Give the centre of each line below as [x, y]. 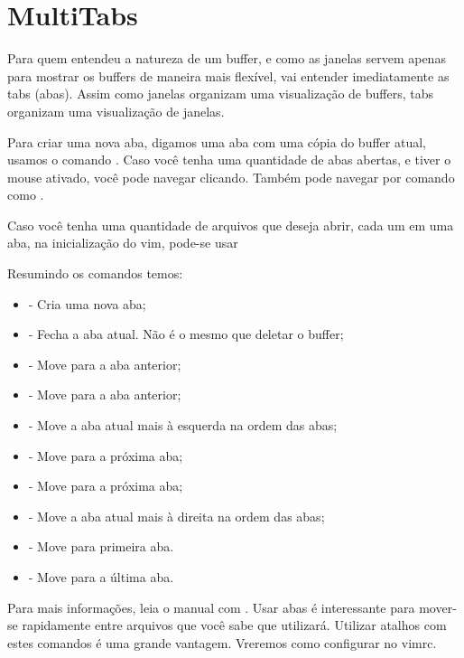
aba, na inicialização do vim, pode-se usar [123, 243]
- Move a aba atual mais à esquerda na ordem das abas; [183, 425]
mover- [438, 607]
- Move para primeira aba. [101, 546]
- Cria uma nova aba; [87, 303]
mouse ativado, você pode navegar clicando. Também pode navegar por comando [231, 177]
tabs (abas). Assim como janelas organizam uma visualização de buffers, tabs [220, 94]
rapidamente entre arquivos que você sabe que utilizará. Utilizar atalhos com [234, 625]
